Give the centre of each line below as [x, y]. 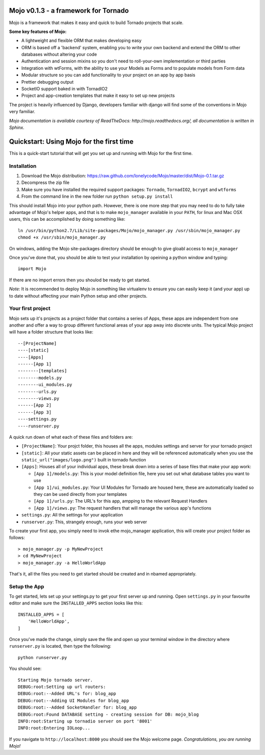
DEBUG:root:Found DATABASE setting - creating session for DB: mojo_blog [108, 714]
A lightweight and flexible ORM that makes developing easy [81, 41]
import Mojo [32, 269]
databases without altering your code [59, 55]
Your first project [30, 308]
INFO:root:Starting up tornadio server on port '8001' [85, 721]
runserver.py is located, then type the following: [60, 646]
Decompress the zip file [45, 182]
